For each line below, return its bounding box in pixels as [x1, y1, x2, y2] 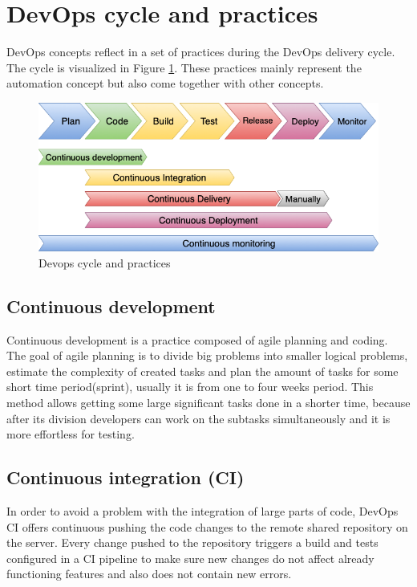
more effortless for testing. [6, 426, 135, 442]
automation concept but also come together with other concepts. [6, 75, 324, 92]
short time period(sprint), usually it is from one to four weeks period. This [6, 378, 374, 395]
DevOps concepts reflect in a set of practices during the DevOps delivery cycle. [6, 43, 395, 60]
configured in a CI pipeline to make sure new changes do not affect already [6, 549, 374, 566]
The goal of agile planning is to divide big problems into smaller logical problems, [6, 347, 408, 364]
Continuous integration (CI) [6, 465, 245, 490]
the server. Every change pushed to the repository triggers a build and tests [6, 534, 379, 551]
